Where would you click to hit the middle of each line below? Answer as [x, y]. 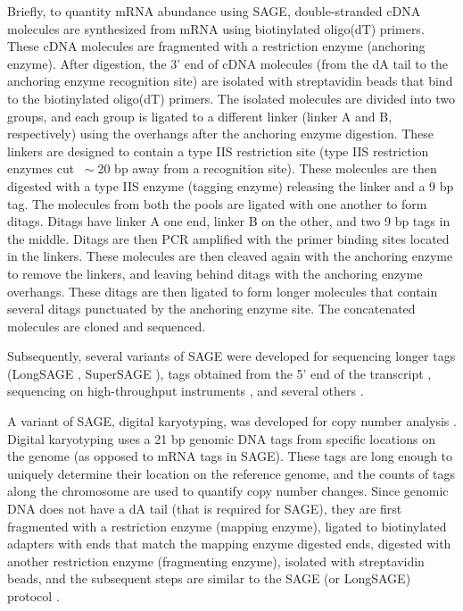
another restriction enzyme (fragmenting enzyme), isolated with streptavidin [216, 561]
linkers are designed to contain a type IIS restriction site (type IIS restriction [218, 151]
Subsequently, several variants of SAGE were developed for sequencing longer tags [231, 356]
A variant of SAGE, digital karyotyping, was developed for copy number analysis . [232, 421]
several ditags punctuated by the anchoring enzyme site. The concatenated [211, 309]
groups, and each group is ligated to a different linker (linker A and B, [200, 116]
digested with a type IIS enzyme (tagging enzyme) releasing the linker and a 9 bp [231, 185]
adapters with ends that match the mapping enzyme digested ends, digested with [229, 544]
